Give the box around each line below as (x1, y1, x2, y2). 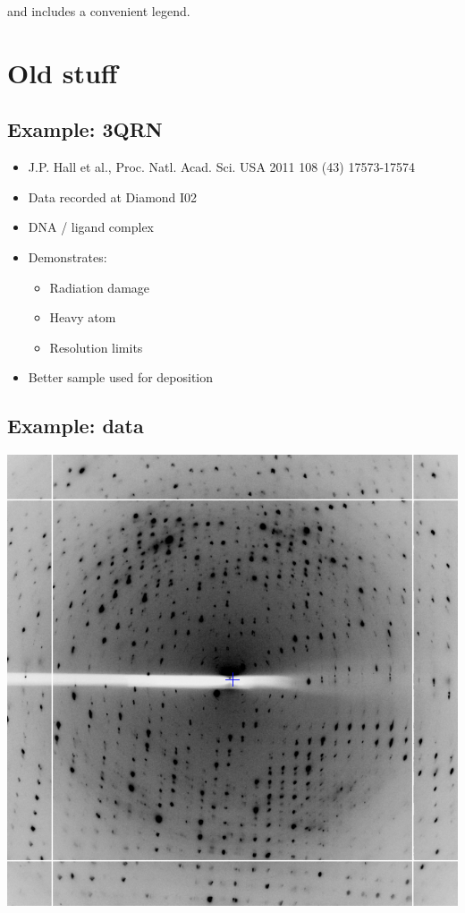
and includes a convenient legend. (7, 2, 190, 20)
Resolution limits (49, 337, 143, 356)
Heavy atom (49, 308, 116, 327)
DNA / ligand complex (28, 218, 154, 236)
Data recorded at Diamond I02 (28, 187, 198, 206)
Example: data (7, 412, 144, 439)
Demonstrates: (28, 247, 107, 266)
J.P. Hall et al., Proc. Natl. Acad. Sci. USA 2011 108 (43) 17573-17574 (28, 158, 416, 176)
